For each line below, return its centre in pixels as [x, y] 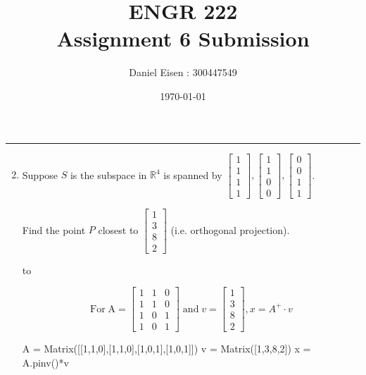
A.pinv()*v [45, 363]
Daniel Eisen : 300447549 [183, 72]
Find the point [54, 229]
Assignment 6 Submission [183, 38]
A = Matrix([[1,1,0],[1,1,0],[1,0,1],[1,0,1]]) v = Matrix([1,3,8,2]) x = [166, 349]
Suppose [40, 174]
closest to [118, 229]
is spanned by [193, 174]
